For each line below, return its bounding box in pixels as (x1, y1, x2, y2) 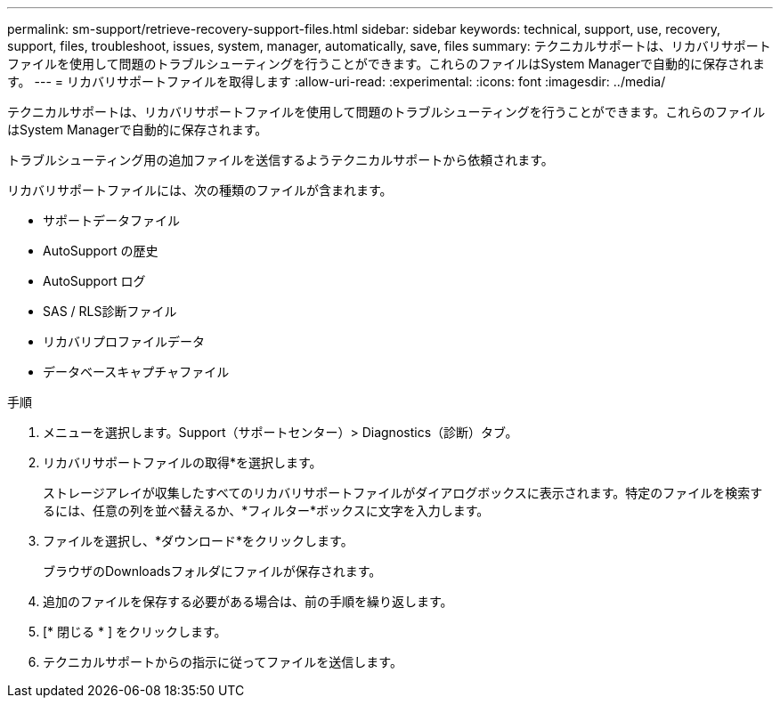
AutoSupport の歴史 (43, 243, 158, 258)
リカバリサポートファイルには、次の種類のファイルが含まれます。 (7, 182, 393, 198)
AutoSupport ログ (43, 273, 146, 288)
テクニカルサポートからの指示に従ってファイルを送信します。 (43, 654, 402, 669)
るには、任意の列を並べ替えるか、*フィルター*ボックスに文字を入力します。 (43, 503, 490, 518)
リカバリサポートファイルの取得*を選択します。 (43, 455, 322, 470)
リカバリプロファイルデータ (43, 334, 205, 349)
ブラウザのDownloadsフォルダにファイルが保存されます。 (43, 563, 382, 579)
